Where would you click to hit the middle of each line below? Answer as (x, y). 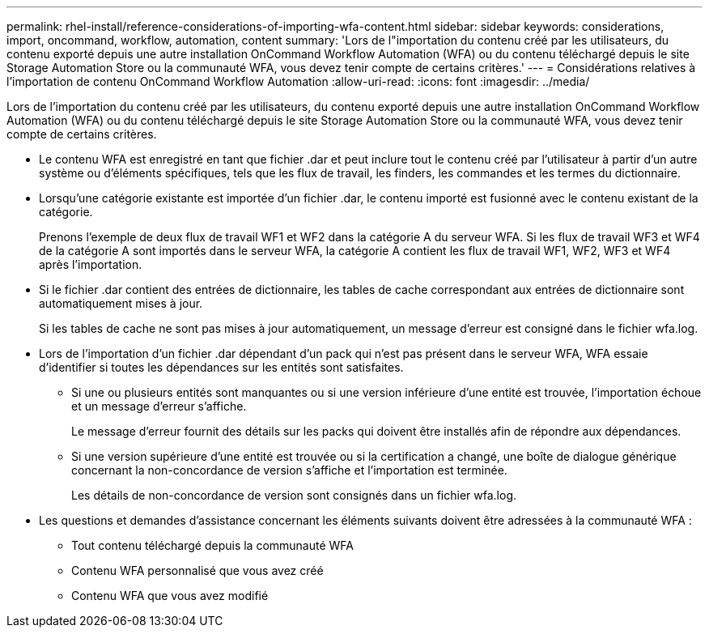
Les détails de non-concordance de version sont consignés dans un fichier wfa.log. (294, 495)
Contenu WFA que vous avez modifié (170, 596)
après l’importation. (91, 264)
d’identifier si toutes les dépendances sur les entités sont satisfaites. (221, 367)
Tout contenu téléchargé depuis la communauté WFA (213, 545)
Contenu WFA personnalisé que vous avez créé (197, 570)
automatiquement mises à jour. (121, 303)
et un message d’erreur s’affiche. (159, 406)
